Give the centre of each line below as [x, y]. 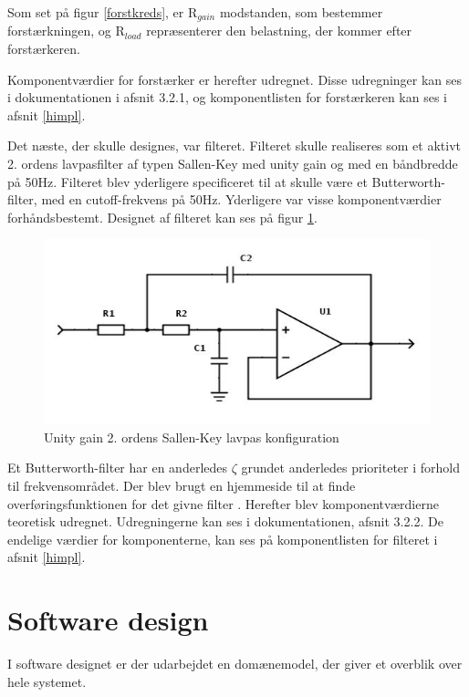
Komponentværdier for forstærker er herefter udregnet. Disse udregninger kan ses [235, 79]
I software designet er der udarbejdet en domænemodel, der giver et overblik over [235, 664]
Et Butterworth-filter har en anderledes [118, 468]
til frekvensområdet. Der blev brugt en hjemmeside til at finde [182, 486]
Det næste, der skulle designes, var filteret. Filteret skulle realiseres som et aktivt [234, 146]
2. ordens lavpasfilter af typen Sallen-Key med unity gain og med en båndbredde [233, 164]
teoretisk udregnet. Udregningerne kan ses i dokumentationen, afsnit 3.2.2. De [225, 521]
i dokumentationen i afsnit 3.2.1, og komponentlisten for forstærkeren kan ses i [228, 97]
